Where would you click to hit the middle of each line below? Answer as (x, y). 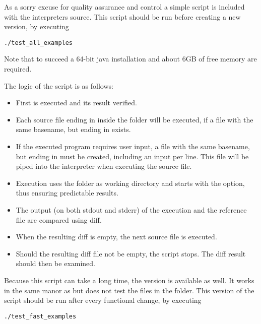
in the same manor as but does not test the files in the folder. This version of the (129, 290)
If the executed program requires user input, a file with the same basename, (133, 146)
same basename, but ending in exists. (73, 129)
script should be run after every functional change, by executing (103, 300)
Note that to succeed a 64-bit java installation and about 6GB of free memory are (130, 59)
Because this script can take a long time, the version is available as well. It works (129, 280)
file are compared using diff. (59, 219)
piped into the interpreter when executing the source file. (104, 166)
